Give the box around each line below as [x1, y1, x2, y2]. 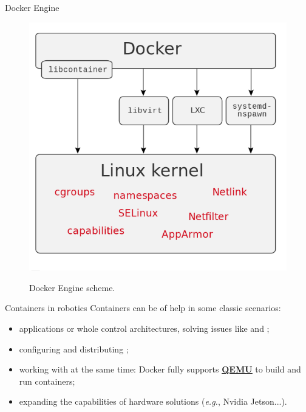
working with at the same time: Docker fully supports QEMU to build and [19, 363, 301, 376]
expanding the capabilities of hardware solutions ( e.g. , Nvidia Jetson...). [19, 395, 287, 408]
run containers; [19, 374, 75, 387]
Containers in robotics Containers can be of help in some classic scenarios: [5, 301, 281, 314]
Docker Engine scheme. [29, 281, 115, 294]
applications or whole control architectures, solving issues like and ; [19, 321, 270, 334]
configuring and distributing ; [19, 342, 129, 355]
